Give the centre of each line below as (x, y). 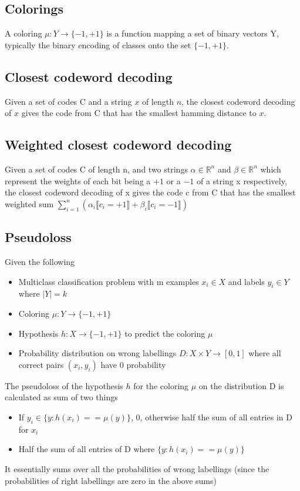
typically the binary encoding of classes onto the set (98, 44)
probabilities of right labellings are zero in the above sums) (111, 480)
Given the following (40, 261)
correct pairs (41, 364)
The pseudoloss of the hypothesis (64, 385)
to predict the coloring (165, 333)
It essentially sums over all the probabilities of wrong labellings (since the (137, 468)
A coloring (23, 33)
